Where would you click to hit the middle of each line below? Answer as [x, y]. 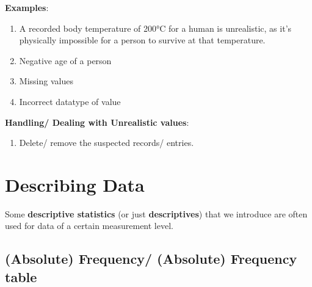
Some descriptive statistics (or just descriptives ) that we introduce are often [156, 213]
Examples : [27, 7]
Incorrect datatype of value [70, 101]
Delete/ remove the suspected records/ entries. [107, 143]
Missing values [46, 81]
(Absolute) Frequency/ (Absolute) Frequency [151, 259]
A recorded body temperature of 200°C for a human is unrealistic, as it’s [155, 28]
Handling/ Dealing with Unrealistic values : [97, 122]
